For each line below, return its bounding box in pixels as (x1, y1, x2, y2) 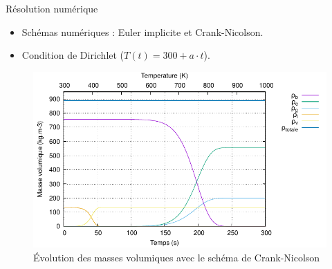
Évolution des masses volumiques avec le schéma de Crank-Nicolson (33, 250, 320, 264)
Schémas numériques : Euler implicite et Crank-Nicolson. (21, 24, 264, 39)
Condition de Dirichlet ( (21, 48, 124, 62)
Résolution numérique (6, 1, 98, 15)
